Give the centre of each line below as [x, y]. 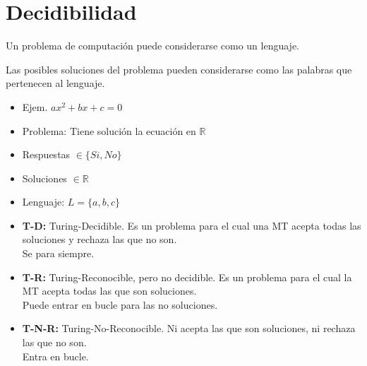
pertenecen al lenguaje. [55, 83]
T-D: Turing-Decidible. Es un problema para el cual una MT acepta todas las [192, 225]
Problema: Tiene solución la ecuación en [109, 130]
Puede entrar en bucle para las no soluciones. [120, 304]
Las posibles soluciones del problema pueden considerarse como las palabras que [179, 69]
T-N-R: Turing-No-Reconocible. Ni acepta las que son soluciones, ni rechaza [189, 328]
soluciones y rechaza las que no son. [100, 239]
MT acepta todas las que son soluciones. [109, 291]
